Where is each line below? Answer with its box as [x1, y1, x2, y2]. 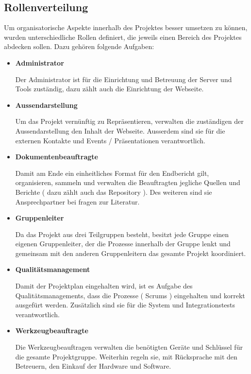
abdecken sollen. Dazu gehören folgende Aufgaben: [4, 41, 154, 51]
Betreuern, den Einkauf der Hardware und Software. [15, 361, 171, 371]
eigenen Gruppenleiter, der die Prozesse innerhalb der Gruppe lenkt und [15, 238, 231, 249]
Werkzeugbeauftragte [15, 325, 89, 336]
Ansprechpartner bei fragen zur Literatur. [15, 196, 140, 206]
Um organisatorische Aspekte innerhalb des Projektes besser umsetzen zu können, [4, 22, 248, 33]
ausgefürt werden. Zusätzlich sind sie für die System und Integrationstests [15, 300, 235, 310]
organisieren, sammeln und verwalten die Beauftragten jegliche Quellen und [15, 177, 240, 187]
